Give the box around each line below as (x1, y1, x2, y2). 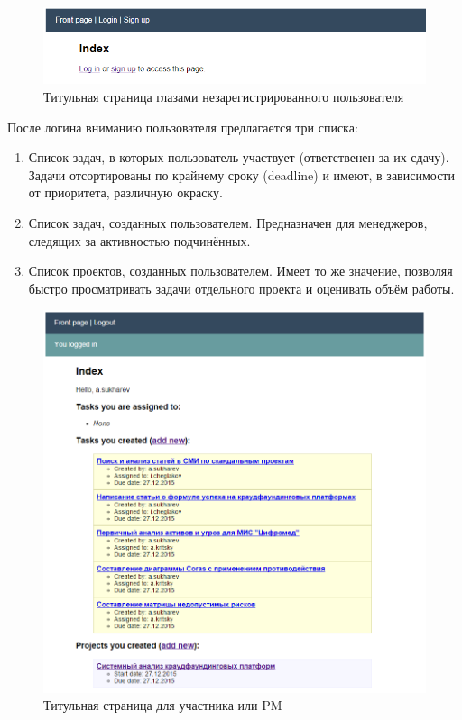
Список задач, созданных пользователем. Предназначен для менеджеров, (28, 213, 428, 232)
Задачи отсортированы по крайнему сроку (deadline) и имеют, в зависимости (28, 165, 455, 184)
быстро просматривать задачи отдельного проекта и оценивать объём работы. (28, 278, 455, 297)
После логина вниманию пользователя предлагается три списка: (7, 117, 358, 136)
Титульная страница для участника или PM (43, 696, 282, 715)
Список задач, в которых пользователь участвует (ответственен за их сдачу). (28, 148, 449, 167)
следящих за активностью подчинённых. (28, 231, 251, 250)
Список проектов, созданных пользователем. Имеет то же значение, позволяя (28, 261, 453, 280)
